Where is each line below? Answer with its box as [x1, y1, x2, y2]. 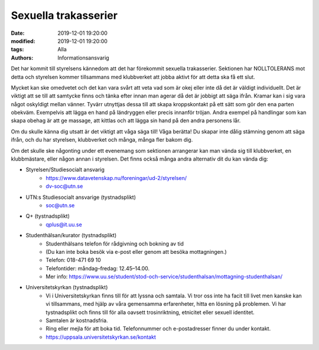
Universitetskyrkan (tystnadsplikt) [25, 284, 108, 291]
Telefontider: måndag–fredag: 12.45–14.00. [45, 264, 150, 272]
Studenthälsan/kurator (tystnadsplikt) [25, 232, 117, 239]
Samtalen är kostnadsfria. [45, 317, 109, 324]
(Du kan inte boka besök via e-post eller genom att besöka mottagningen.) [45, 248, 227, 255]
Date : [11, 30, 25, 37]
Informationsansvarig [57, 54, 109, 61]
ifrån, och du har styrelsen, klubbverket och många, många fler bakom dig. [11, 136, 193, 143]
